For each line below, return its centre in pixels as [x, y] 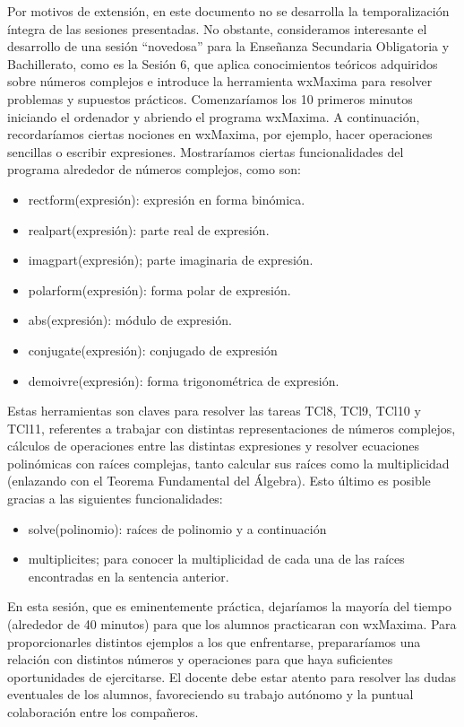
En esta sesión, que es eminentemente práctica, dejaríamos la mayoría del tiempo [230, 606]
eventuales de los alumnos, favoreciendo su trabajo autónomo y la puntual [211, 694]
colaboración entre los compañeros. [103, 712]
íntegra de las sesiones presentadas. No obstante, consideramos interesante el [217, 28]
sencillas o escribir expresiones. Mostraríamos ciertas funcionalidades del [206, 151]
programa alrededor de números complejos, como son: [154, 169]
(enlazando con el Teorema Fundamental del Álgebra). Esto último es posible [219, 481]
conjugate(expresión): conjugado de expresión [153, 350]
